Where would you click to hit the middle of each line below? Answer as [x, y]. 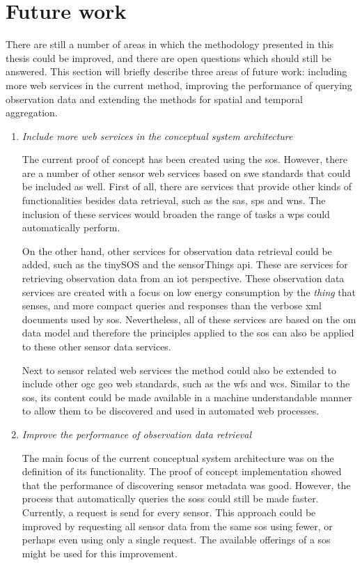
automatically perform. [71, 227]
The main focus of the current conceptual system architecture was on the [178, 457]
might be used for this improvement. [100, 553]
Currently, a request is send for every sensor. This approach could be [169, 512]
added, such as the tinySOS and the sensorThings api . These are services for [185, 264]
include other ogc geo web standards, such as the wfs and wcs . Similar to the [186, 384]
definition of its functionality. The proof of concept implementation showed [182, 471]
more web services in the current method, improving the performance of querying [179, 85]
